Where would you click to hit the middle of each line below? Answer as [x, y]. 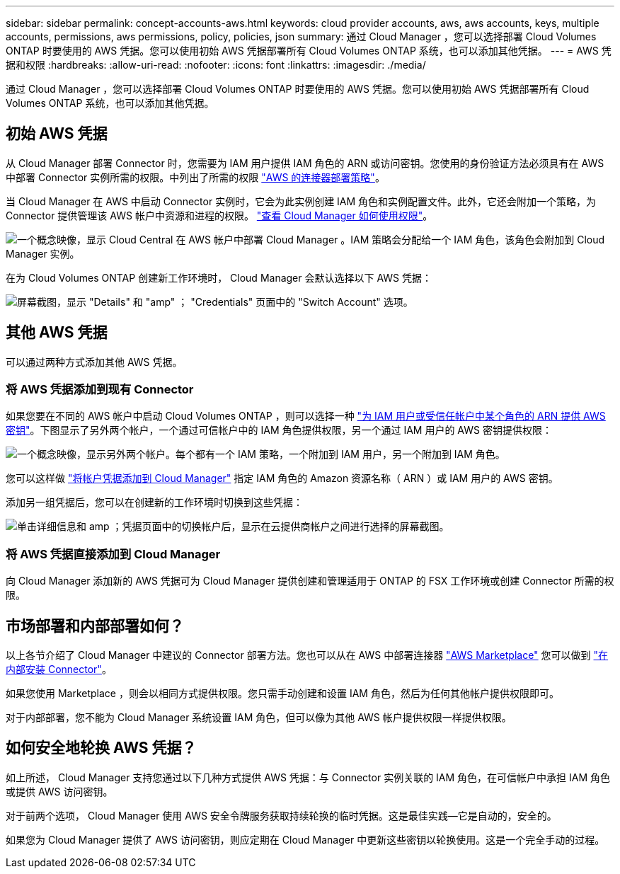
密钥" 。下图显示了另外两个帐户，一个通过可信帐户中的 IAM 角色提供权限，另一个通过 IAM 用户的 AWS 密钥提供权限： [279, 430]
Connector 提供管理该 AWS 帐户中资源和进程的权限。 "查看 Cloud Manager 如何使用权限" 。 [219, 215]
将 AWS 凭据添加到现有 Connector [100, 390]
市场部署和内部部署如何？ [95, 626]
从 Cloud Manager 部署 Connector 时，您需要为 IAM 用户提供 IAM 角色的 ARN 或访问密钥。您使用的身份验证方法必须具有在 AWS [305, 163]
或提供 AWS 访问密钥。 [59, 791]
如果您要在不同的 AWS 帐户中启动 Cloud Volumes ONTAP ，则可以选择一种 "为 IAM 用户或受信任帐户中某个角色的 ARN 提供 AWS [306, 416]
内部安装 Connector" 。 [59, 669]
